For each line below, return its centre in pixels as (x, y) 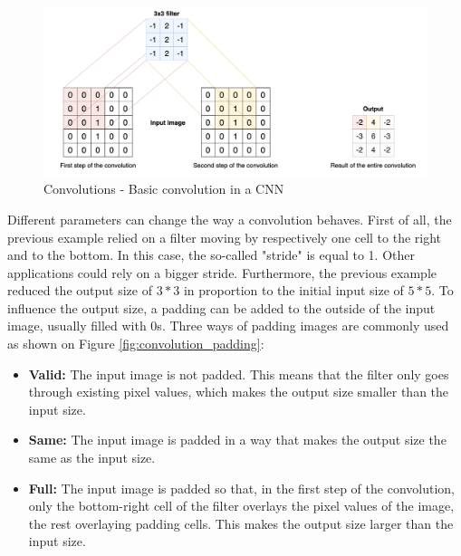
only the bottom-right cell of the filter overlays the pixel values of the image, (241, 506)
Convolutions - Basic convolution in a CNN (164, 189)
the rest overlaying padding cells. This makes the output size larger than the (241, 523)
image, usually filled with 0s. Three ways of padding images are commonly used (228, 326)
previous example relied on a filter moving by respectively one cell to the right (225, 237)
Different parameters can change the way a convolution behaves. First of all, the (230, 219)
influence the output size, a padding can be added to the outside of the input (221, 307)
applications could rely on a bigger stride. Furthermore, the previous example (222, 272)
